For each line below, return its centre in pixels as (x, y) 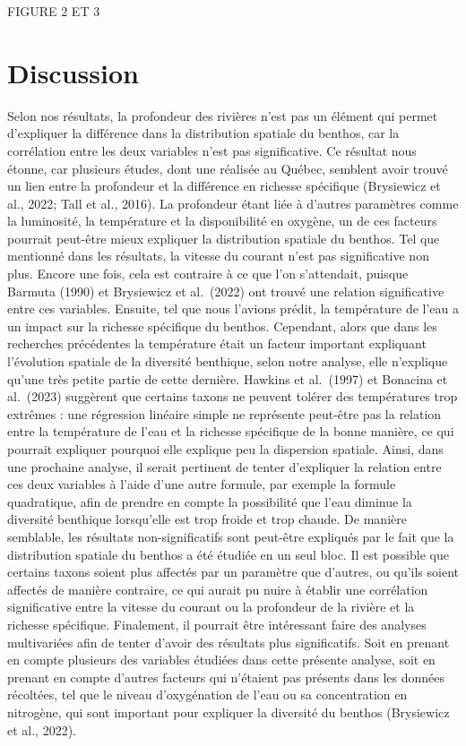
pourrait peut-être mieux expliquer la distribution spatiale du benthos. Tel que (224, 238)
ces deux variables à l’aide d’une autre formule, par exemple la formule (202, 484)
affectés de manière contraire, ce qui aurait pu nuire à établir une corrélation (218, 589)
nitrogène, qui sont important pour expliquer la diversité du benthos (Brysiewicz (229, 712)
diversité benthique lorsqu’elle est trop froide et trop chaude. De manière (207, 519)
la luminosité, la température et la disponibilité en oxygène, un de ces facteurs (222, 221)
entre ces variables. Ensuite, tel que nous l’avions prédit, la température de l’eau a (233, 309)
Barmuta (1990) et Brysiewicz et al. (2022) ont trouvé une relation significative (226, 291)
